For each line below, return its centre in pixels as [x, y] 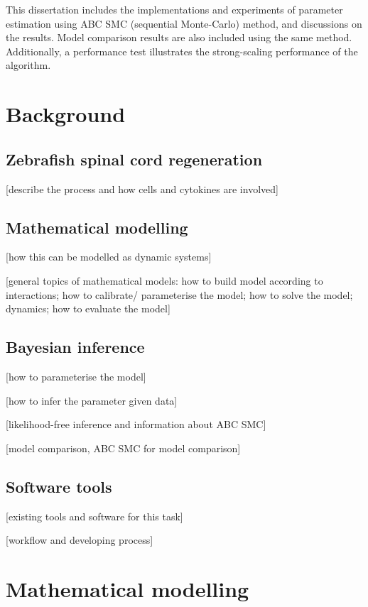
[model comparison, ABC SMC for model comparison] [123, 448]
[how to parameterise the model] [76, 376]
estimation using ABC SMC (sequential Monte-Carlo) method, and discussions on [184, 23]
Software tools [59, 486]
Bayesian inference [75, 347]
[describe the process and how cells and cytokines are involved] [142, 188]
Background [66, 114]
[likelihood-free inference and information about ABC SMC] [136, 424]
